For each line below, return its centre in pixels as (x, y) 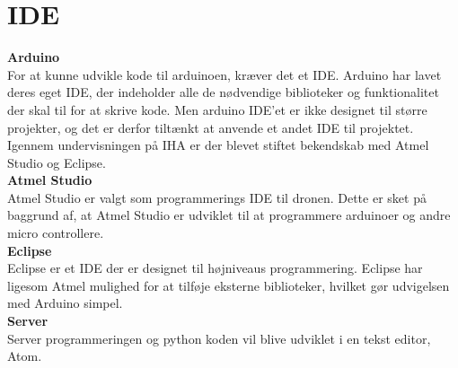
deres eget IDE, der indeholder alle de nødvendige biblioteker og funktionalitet (223, 92)
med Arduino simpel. (65, 303)
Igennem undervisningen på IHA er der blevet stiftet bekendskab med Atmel (218, 145)
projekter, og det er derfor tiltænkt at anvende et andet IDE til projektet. (211, 127)
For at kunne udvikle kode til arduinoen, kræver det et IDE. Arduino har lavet (225, 74)
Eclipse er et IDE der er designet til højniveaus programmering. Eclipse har (215, 268)
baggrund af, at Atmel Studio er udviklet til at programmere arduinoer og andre (229, 215)
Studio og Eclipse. (57, 162)
